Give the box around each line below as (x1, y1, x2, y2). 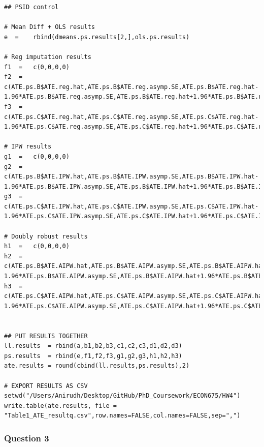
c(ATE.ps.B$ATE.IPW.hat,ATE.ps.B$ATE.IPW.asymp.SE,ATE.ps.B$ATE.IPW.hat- (4, 173, 259, 181)
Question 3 (4, 431, 49, 444)
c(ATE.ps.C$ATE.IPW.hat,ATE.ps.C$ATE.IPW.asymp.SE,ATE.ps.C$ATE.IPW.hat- (4, 202, 259, 210)
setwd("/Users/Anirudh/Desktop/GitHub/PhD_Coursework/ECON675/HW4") (4, 392, 241, 400)
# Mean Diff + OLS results (4, 23, 95, 31)
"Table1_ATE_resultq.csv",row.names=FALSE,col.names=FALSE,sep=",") (4, 412, 241, 420)
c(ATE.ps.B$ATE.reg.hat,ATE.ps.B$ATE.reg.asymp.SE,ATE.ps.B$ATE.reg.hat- (4, 83, 259, 91)
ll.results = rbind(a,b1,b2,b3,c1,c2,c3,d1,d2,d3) (4, 342, 182, 350)
